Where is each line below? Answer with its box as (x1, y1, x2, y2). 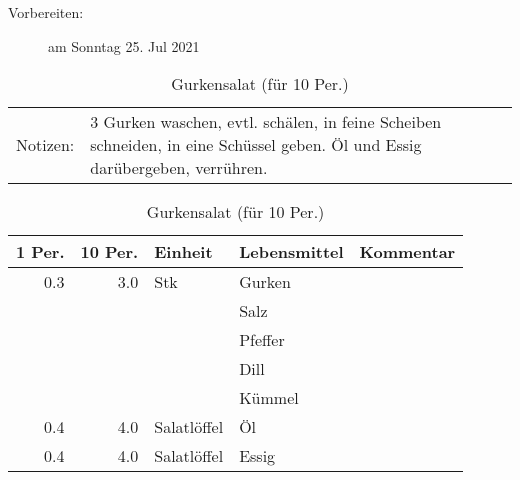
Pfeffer (239, 328, 285, 352)
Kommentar (359, 240, 456, 264)
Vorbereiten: (8, 2, 84, 22)
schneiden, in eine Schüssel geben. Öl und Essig (90, 133, 422, 157)
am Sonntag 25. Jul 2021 (48, 35, 200, 56)
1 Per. (16, 240, 65, 264)
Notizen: (16, 133, 75, 157)
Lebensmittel (239, 240, 344, 264)
